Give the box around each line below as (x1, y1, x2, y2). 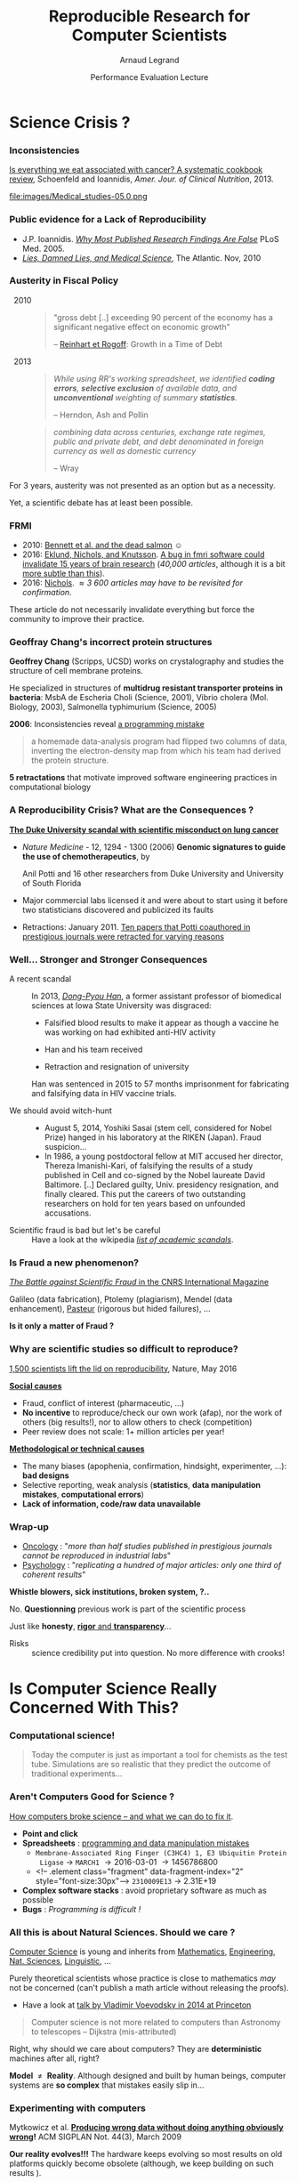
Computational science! (9, 1729, 116, 1742)
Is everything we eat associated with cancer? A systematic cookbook (9, 165, 263, 175)
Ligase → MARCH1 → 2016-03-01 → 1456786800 (39, 1856, 218, 1867)
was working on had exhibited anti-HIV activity (44, 1027, 216, 1038)
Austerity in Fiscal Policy (9, 274, 119, 287)
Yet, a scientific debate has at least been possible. (9, 497, 194, 508)
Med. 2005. (21, 243, 65, 254)
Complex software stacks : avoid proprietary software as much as (21, 1885, 267, 1895)
